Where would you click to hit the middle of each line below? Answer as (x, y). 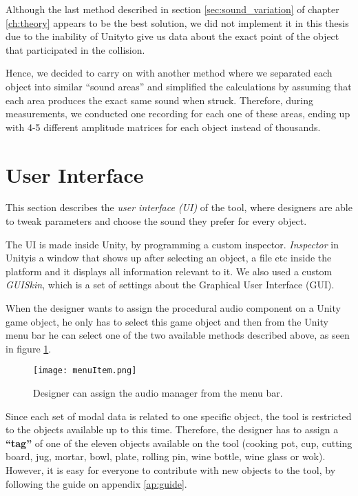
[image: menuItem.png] (85, 371)
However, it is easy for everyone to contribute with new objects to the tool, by (171, 470)
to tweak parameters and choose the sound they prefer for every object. (156, 221)
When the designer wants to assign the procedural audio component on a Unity (173, 308)
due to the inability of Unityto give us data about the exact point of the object (172, 36)
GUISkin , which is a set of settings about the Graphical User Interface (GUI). (170, 285)
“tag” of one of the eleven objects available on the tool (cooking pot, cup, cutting (179, 443)
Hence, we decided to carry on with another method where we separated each (169, 73)
